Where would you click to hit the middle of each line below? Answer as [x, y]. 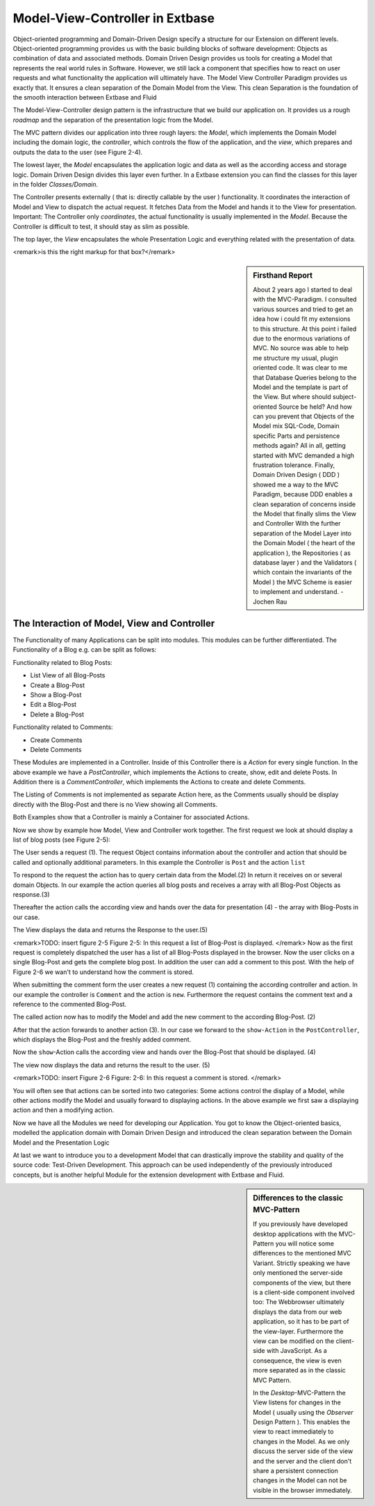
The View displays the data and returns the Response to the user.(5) [110, 930]
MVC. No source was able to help [301, 348]
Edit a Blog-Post [53, 705]
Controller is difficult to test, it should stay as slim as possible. [101, 226]
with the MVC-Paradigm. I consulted [305, 299]
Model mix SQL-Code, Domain [296, 426]
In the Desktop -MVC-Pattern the [300, 1393]
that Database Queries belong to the [305, 377]
